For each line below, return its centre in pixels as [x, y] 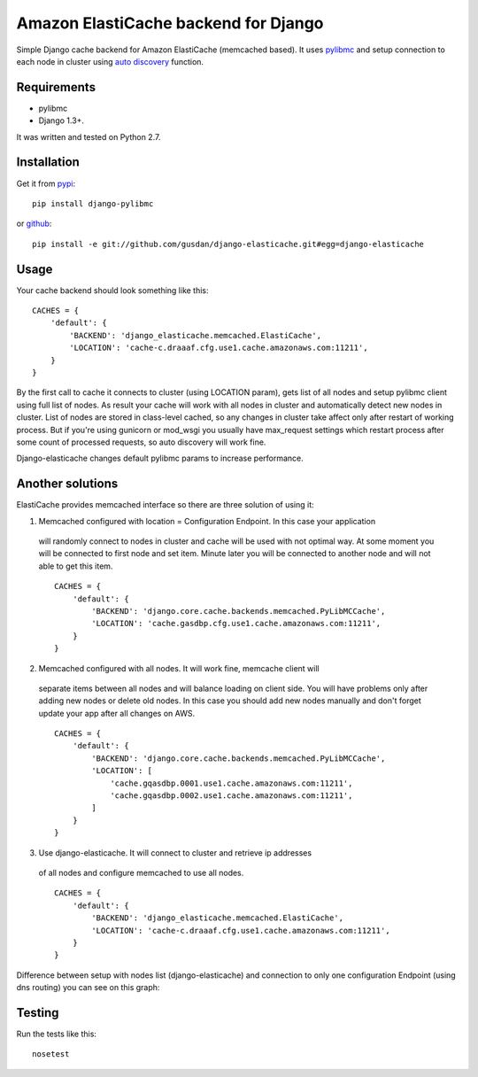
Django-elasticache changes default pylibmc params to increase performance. [160, 458]
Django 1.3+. [61, 120]
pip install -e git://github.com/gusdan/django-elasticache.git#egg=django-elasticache [228, 244]
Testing [38, 1013]
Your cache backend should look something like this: [112, 290]
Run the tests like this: [57, 1034]
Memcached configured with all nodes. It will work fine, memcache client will [179, 668]
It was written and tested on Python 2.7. [89, 136]
